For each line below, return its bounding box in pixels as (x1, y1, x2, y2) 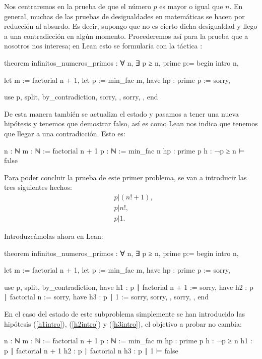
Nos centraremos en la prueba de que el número (4, 1, 151, 11)
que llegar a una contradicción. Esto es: (4, 128, 125, 138)
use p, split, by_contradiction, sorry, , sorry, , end (4, 91, 158, 102)
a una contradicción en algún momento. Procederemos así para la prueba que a (4, 30, 248, 41)
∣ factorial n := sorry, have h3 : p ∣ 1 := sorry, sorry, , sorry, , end (4, 291, 209, 302)
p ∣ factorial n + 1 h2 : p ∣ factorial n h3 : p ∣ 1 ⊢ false (4, 345, 178, 355)
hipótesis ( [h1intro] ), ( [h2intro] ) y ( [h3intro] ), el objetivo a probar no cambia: (4, 318, 242, 329)
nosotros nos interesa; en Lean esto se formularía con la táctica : (4, 40, 203, 51)
